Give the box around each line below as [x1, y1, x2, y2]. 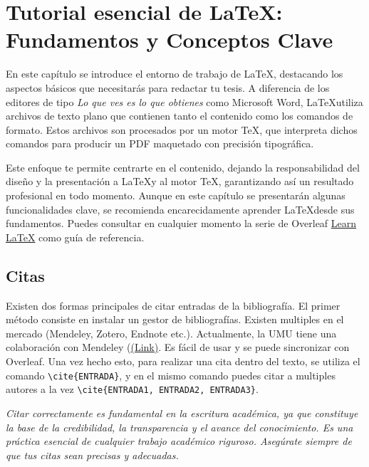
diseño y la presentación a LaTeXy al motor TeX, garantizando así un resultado [6, 174, 354, 189]
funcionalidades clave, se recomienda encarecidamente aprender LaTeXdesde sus [6, 201, 355, 216]
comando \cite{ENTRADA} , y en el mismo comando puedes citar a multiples [6, 367, 336, 382]
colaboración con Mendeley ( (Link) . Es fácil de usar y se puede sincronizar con [6, 340, 350, 355]
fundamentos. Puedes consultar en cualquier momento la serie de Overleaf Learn [6, 216, 357, 231]
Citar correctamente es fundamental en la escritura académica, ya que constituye [6, 405, 358, 420]
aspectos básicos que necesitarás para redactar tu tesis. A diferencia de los [6, 80, 330, 95]
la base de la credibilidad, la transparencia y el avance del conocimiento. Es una [6, 419, 353, 434]
